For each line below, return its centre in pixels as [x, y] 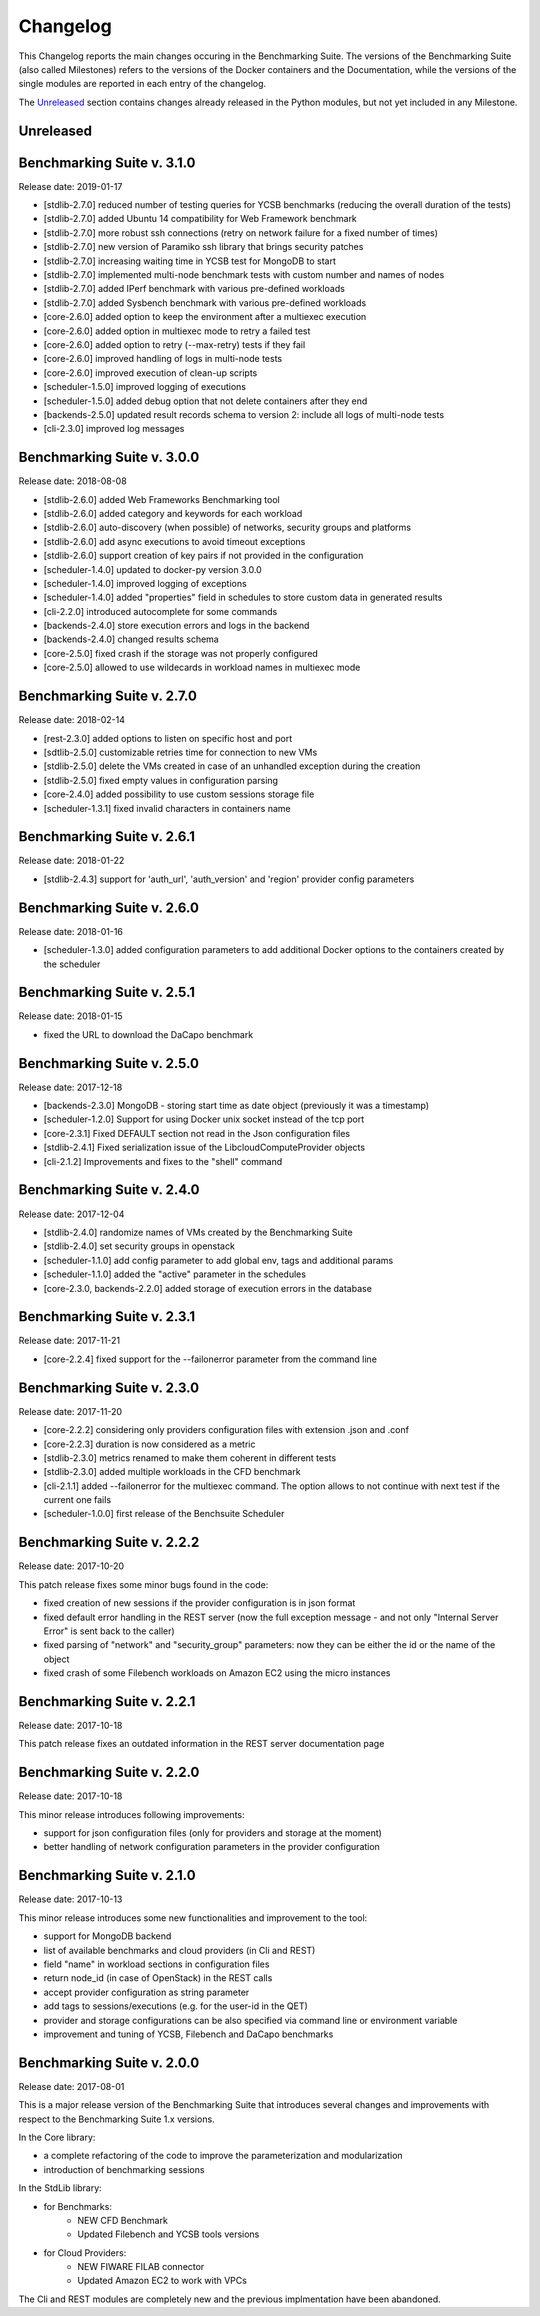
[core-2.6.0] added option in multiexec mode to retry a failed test [177, 331]
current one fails [77, 1500]
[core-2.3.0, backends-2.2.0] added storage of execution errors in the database [207, 1288]
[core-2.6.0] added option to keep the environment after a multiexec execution [205, 317]
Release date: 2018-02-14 [71, 720]
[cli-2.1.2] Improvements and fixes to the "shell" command [163, 1161]
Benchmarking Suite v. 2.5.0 [109, 1063]
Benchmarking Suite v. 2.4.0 [109, 1190]
